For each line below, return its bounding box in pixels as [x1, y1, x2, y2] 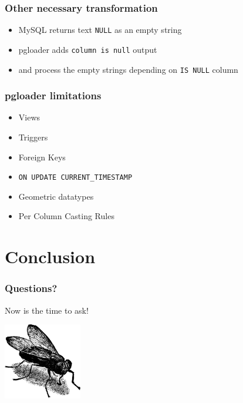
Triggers [18, 131, 48, 143]
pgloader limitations [5, 88, 102, 103]
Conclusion [5, 244, 96, 268]
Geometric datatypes [18, 190, 94, 202]
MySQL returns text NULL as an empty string [18, 23, 182, 36]
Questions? [5, 281, 58, 295]
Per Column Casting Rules [18, 210, 114, 222]
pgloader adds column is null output [18, 43, 157, 55]
